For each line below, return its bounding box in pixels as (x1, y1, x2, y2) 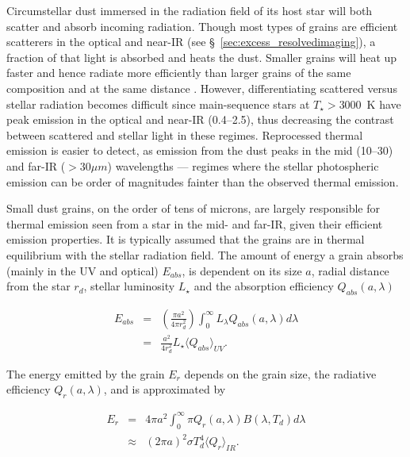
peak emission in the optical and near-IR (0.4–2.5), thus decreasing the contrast (6, 111, 394, 128)
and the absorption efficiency (194, 278, 334, 294)
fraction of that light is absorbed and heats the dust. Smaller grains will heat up (6, 48, 397, 65)
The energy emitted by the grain (6, 365, 165, 382)
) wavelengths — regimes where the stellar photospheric (107, 157, 379, 174)
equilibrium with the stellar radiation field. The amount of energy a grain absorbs (6, 246, 404, 263)
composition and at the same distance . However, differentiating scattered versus (6, 79, 397, 96)
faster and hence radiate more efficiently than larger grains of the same (6, 64, 351, 81)
